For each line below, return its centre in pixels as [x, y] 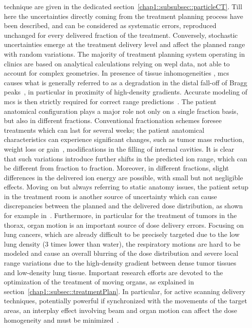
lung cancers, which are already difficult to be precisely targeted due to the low [122, 234]
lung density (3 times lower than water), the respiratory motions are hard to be [122, 243]
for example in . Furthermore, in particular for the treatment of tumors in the [120, 215]
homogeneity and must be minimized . [61, 320]
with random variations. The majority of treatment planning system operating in [125, 54]
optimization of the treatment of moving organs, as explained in [99, 282]
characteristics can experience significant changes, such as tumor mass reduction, [124, 139]
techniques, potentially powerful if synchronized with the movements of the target [126, 301]
